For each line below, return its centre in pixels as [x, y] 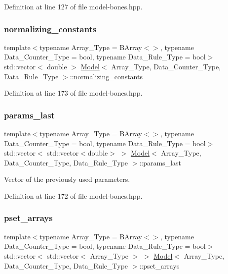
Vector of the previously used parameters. [67, 179]
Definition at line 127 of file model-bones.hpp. [73, 6]
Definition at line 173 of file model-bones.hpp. [73, 93]
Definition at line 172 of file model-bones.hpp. [73, 195]
